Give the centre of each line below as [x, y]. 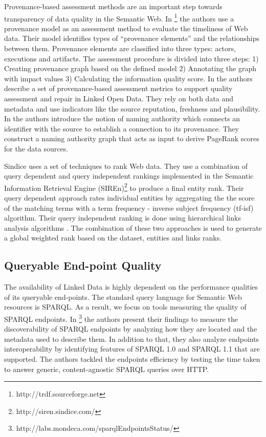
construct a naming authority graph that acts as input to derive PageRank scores [132, 138]
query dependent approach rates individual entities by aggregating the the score [129, 198]
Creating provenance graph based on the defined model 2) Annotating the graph [130, 68]
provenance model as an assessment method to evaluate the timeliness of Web [126, 28]
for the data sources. [36, 148]
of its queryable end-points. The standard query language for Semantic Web [123, 297]
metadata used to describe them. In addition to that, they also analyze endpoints [132, 338]
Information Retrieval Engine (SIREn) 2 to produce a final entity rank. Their [124, 187]
